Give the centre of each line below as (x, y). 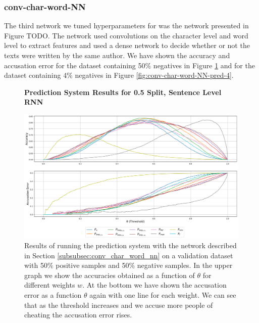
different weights (50, 285)
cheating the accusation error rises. (78, 315)
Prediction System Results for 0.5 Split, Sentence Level (123, 92)
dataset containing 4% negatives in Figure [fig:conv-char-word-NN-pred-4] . (119, 75)
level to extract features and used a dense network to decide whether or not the (127, 45)
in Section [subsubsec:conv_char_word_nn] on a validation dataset (129, 255)
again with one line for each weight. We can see (163, 295)
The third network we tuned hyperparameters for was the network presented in (126, 26)
